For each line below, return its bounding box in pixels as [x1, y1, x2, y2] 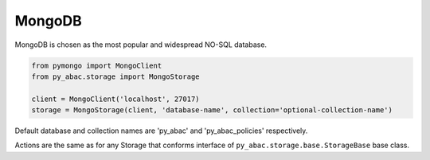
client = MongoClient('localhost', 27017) [31, 94, 200, 103]
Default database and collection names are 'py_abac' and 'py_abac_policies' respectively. [14, 126, 308, 135]
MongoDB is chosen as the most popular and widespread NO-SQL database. [14, 40, 267, 49]
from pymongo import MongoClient [31, 60, 162, 70]
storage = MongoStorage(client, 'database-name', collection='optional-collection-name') [31, 106, 393, 115]
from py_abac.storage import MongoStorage [31, 72, 200, 81]
